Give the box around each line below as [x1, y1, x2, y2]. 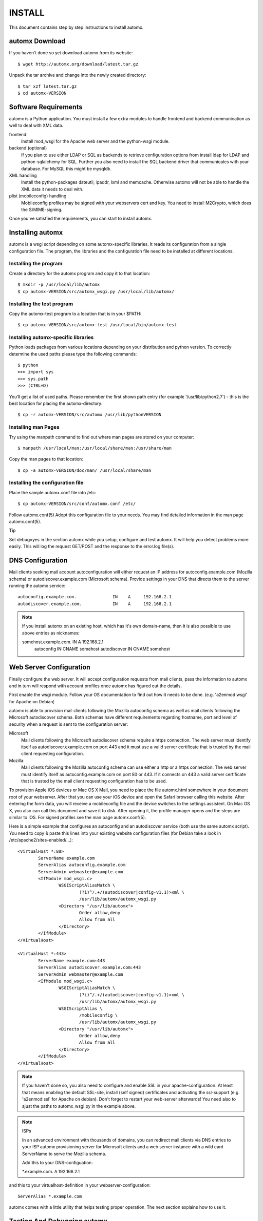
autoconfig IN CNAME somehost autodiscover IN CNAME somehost [34, 646, 170, 652]
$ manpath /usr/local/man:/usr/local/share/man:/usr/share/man [18, 445, 172, 451]
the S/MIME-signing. [21, 207, 63, 212]
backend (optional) [9, 145, 47, 151]
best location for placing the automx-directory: [9, 400, 103, 406]
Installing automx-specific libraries [9, 334, 94, 340]
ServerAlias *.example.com [18, 1194, 82, 1199]
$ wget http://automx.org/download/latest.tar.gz [18, 61, 139, 67]
